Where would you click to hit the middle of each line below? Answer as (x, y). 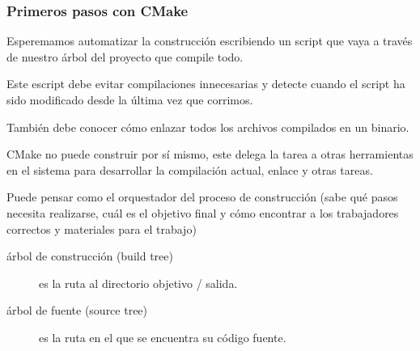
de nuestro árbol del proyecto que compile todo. (125, 56)
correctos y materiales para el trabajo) (102, 228)
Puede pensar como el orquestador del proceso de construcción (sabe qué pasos (202, 197)
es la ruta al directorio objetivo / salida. (138, 283)
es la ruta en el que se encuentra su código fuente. (163, 337)
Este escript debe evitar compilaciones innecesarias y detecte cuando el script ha (206, 84)
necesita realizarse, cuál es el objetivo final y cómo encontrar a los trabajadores (203, 212)
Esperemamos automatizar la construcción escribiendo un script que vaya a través (210, 41)
